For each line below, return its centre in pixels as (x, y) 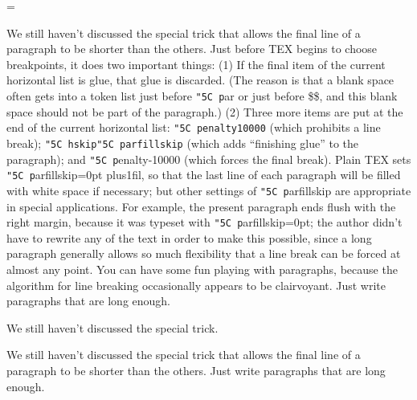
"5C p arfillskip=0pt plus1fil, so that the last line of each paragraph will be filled (204, 175)
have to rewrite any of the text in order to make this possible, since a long (189, 237)
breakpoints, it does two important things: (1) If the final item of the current (196, 64)
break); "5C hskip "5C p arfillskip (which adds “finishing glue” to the (183, 143)
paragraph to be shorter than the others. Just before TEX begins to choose (192, 49)
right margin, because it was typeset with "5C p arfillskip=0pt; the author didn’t (204, 222)
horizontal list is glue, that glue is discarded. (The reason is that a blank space (200, 80)
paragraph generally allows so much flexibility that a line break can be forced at (204, 253)
